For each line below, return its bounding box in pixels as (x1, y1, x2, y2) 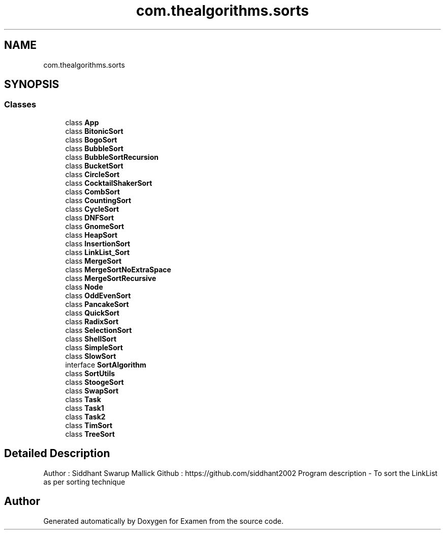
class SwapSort (65, 386, 119, 395)
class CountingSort (65, 195, 132, 205)
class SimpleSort (65, 343, 123, 352)
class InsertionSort (65, 239, 131, 248)
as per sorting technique (43, 477, 125, 486)
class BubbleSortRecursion (65, 152, 158, 161)
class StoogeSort (65, 377, 124, 386)
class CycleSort (65, 204, 119, 213)
